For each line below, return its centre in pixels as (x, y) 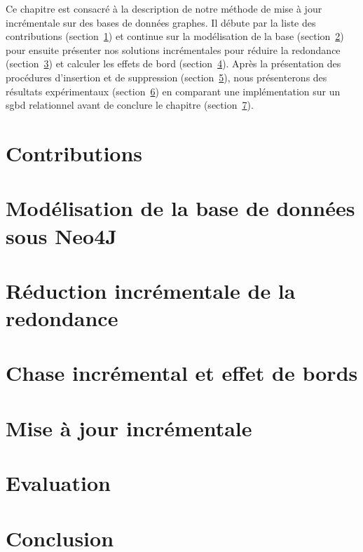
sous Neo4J (61, 235)
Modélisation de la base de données (180, 208)
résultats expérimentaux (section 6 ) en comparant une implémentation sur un (173, 91)
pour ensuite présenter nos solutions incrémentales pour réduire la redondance (173, 49)
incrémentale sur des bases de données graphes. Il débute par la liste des (161, 22)
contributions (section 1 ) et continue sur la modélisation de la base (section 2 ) (175, 36)
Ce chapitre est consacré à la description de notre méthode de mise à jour (164, 8)
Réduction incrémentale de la (151, 290)
